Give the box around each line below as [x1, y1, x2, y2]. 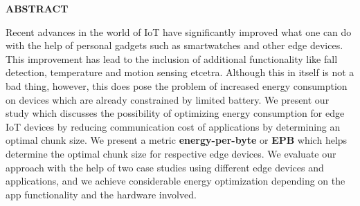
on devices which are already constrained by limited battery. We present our [6, 92, 330, 106]
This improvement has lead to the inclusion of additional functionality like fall [6, 51, 338, 66]
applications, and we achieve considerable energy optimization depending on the [6, 174, 345, 188]
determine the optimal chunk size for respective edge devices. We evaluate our [6, 146, 336, 160]
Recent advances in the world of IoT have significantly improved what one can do [6, 24, 352, 39]
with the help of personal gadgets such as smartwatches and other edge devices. [6, 38, 343, 53]
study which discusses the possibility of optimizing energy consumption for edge [6, 106, 345, 120]
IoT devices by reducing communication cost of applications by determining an [6, 119, 341, 133]
